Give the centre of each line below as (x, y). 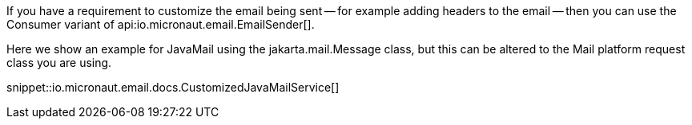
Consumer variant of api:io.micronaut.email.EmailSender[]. (161, 24)
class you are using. (59, 62)
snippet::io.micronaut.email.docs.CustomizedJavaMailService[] (173, 87)
